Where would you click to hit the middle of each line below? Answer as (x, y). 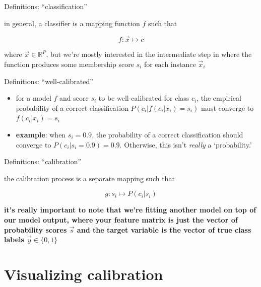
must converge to (227, 107)
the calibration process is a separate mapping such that (89, 178)
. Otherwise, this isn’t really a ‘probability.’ (186, 144)
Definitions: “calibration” (43, 161)
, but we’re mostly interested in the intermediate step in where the (149, 54)
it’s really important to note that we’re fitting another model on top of (130, 210)
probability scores (36, 229)
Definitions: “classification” (46, 6)
